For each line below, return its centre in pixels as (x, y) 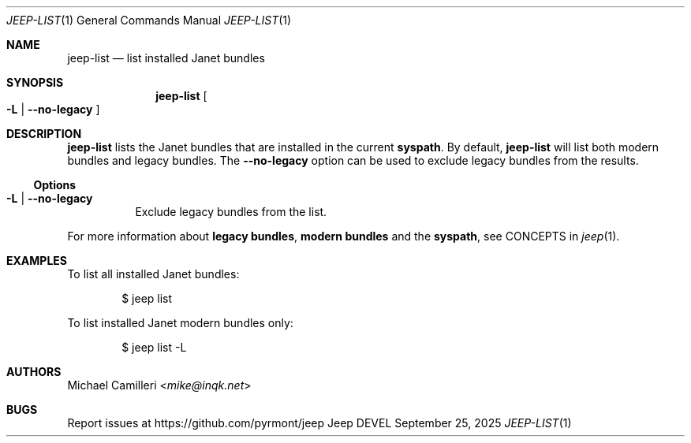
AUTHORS (34, 372)
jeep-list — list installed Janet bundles (166, 58)
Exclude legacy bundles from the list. (231, 212)
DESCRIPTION (44, 134)
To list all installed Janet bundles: (153, 274)
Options (55, 185)
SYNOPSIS (35, 82)
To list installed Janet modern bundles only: (180, 323)
